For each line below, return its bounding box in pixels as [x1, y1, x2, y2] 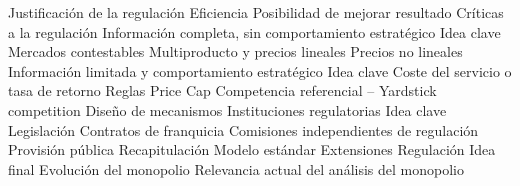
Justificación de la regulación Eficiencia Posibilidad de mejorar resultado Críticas [8, 2, 504, 22]
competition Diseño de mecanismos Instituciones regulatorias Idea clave [8, 99, 447, 120]
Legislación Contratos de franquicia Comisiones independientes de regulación [8, 119, 479, 140]
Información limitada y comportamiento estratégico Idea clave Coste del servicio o [8, 60, 512, 81]
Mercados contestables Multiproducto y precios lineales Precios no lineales [8, 41, 463, 62]
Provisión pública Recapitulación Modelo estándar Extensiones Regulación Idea [8, 139, 496, 160]
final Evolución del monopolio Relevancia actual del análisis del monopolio [8, 158, 464, 179]
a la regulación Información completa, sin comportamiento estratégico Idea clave [8, 21, 501, 42]
